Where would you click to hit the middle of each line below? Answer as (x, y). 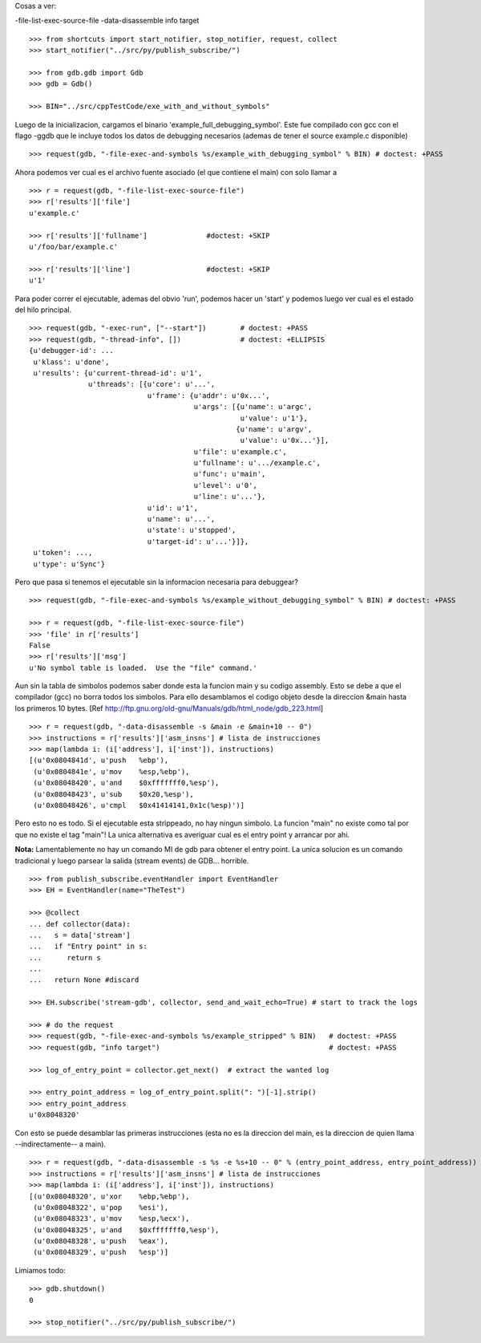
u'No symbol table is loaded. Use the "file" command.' (143, 667)
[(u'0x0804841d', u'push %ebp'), (99, 761)
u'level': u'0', (226, 485)
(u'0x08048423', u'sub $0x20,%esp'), (113, 794)
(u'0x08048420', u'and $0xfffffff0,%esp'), (126, 783)
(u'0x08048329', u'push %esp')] (101, 1252)
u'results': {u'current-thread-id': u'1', (118, 373)
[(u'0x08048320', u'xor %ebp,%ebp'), (109, 1196)
